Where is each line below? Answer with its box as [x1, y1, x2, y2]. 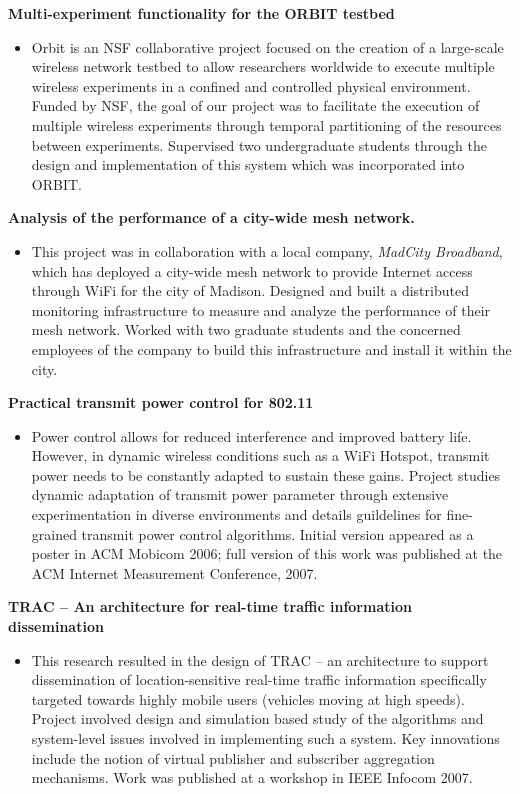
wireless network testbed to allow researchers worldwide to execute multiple [31, 56, 495, 77]
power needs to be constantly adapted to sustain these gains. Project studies [31, 464, 501, 485]
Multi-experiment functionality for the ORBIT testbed [8, 3, 395, 23]
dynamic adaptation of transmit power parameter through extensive [31, 484, 449, 505]
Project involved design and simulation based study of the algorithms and [31, 708, 484, 729]
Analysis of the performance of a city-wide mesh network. [8, 207, 415, 228]
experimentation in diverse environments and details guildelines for [31, 504, 442, 525]
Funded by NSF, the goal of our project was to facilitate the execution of [31, 95, 480, 116]
